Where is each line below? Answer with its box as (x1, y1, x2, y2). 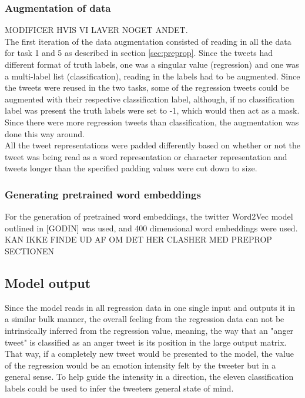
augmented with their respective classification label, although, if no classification (5, 92, 294, 105)
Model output (5, 273, 91, 291)
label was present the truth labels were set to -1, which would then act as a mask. (5, 104, 300, 117)
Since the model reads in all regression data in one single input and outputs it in (5, 301, 296, 313)
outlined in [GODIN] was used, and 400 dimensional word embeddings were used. (5, 221, 298, 234)
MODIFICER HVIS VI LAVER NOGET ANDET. (5, 24, 188, 36)
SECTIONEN (5, 244, 55, 257)
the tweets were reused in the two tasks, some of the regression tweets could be (5, 81, 289, 94)
